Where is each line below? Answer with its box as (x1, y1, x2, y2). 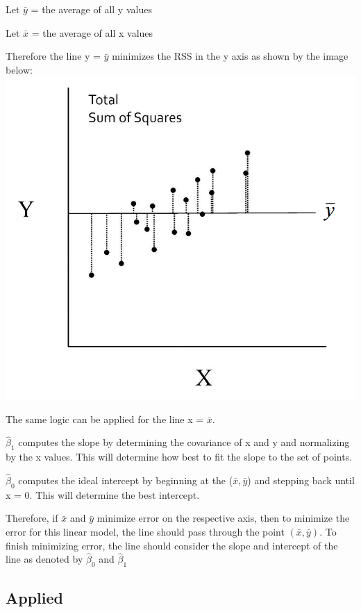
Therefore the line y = (6, 49, 101, 63)
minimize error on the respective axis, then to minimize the (96, 511, 350, 525)
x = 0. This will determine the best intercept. (6, 487, 200, 502)
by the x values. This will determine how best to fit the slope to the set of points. (6, 449, 353, 464)
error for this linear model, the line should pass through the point (6, 524, 285, 538)
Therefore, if (6, 511, 58, 525)
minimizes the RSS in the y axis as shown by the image (112, 49, 349, 63)
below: (6, 62, 33, 76)
